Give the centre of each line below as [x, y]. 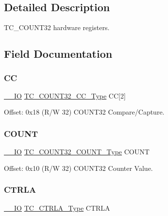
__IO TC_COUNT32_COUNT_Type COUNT [77, 152]
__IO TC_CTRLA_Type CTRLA [57, 208]
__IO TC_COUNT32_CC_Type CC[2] [65, 95]
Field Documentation [58, 54]
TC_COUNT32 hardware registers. [57, 27]
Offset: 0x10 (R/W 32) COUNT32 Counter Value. [78, 168]
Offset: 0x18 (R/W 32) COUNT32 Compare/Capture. [84, 112]
